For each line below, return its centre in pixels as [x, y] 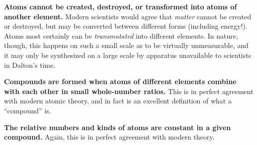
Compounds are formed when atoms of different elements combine [120, 81]
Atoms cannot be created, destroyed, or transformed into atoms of [121, 6]
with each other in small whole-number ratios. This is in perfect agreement [129, 91]
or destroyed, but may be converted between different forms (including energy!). [126, 26]
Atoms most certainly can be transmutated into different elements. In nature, [121, 35]
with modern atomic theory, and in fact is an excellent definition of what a [118, 101]
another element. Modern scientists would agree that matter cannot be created [128, 16]
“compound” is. [28, 110]
